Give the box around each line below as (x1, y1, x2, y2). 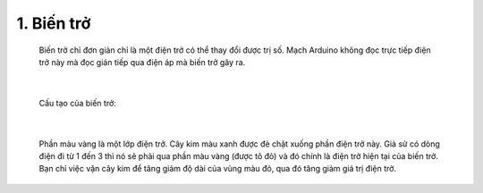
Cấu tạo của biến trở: (38, 97, 116, 108)
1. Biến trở (16, 13, 91, 33)
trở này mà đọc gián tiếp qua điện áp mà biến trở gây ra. (38, 56, 246, 67)
